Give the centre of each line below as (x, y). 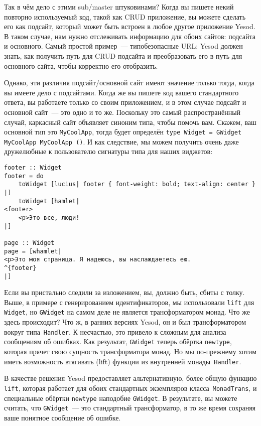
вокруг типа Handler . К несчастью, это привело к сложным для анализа (115, 331)
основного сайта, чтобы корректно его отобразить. (81, 65)
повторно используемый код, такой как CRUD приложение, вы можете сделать (125, 16)
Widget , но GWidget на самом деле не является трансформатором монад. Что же (127, 312)
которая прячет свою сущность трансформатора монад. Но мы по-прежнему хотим (130, 351)
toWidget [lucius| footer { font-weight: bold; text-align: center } (137, 184)
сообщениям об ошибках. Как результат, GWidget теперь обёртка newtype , (118, 341)
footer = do (24, 176)
